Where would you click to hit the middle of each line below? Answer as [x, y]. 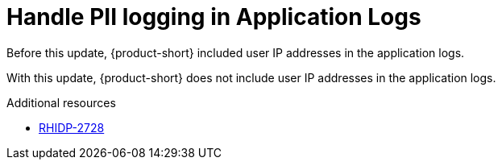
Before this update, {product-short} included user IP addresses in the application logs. [236, 52]
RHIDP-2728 [72, 127]
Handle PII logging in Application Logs [214, 17]
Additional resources [61, 102]
